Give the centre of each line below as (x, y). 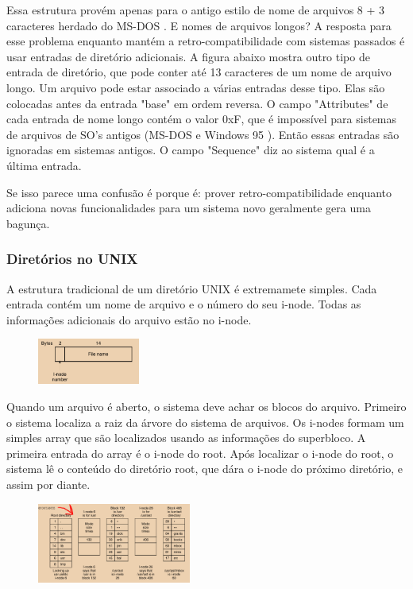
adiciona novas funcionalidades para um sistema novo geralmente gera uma (189, 208)
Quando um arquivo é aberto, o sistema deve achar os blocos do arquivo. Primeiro (206, 407)
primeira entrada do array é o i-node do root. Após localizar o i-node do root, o (200, 453)
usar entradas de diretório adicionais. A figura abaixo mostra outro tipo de (188, 56)
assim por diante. (48, 484)
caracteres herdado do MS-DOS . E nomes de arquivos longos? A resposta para (199, 25)
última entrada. (44, 165)
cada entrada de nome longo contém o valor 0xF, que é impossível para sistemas (202, 119)
